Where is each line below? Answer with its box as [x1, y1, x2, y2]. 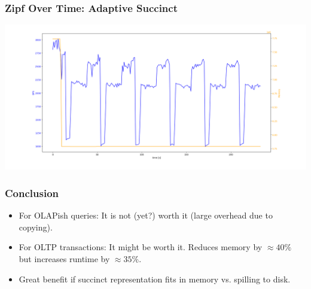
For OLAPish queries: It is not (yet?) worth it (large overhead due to [19, 209, 273, 222]
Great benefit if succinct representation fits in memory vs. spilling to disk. [19, 272, 291, 285]
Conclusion [5, 185, 59, 200]
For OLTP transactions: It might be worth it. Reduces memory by [19, 241, 263, 253]
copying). [19, 220, 53, 233]
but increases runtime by [19, 252, 110, 265]
